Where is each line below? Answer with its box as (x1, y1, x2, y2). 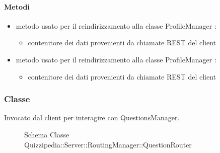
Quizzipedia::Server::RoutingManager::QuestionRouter (24, 139, 192, 149)
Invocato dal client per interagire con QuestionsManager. (4, 112, 180, 123)
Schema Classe (24, 129, 69, 139)
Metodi (4, 1, 30, 12)
